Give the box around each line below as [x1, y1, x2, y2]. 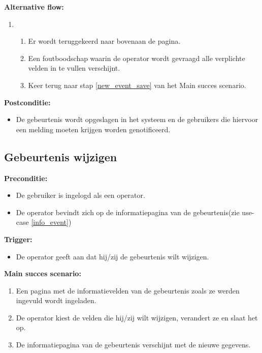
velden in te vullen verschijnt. [28, 63, 120, 73]
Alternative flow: [4, 2, 64, 12]
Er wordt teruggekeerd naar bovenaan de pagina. [28, 36, 181, 46]
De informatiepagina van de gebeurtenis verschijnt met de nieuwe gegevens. [16, 339, 251, 350]
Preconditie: [4, 172, 48, 183]
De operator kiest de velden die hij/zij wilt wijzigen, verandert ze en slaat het [16, 312, 258, 322]
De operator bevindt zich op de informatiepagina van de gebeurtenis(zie [16, 207, 240, 217]
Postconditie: [4, 97, 51, 107]
